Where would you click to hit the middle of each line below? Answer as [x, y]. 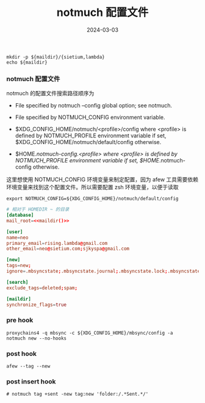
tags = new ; [19, 266]
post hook [22, 354]
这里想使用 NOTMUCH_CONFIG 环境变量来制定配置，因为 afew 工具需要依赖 [103, 180]
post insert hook [31, 381]
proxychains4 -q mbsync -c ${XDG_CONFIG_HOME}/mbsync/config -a [90, 333]
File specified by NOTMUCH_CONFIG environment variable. [90, 117]
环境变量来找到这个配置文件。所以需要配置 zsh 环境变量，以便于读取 [92, 187]
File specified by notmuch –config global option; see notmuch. [94, 106]
